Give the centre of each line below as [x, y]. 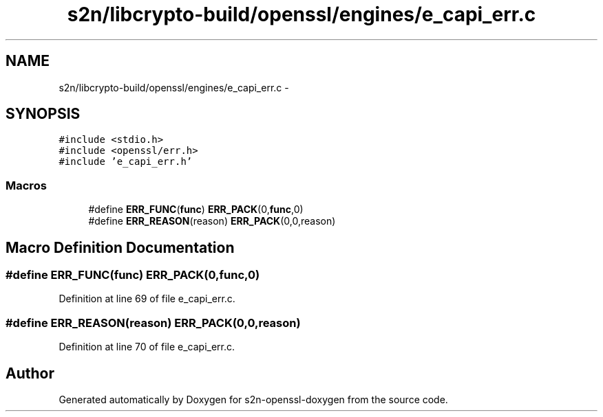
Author [30, 373]
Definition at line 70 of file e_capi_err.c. [147, 347]
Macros [26, 185]
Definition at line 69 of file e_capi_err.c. [147, 299]
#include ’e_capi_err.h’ [126, 162]
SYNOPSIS [43, 114]
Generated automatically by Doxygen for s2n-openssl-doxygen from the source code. [253, 399]
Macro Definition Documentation [120, 247]
